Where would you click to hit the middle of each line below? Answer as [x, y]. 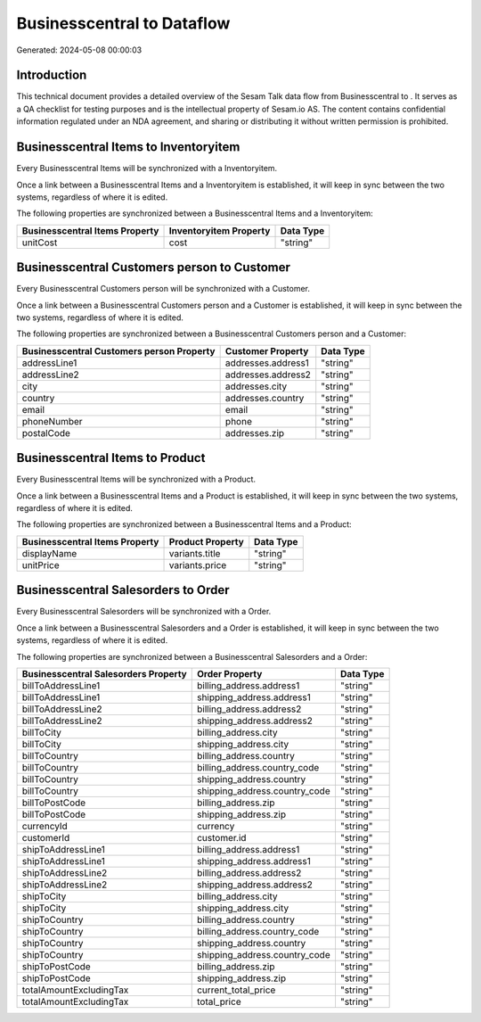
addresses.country [265, 398]
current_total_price [236, 990]
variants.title [195, 553]
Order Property [229, 673]
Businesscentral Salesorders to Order [123, 590]
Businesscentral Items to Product [111, 458]
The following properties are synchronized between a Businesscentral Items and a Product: [184, 524]
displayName [49, 553]
